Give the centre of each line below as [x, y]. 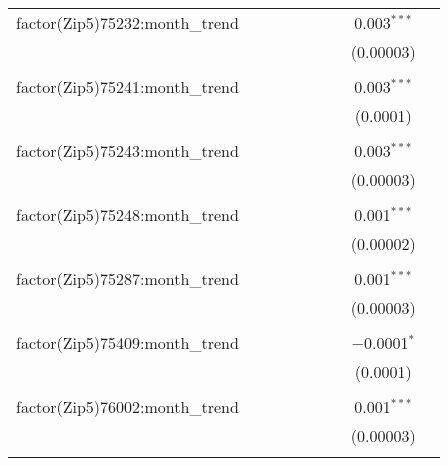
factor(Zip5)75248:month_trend [127, 214]
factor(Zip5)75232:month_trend [127, 22]
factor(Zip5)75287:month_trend [127, 278]
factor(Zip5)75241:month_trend [127, 86]
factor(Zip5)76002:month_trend [127, 406]
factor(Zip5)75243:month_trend [127, 150]
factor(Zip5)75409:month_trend [127, 342]
